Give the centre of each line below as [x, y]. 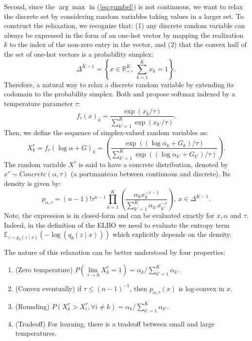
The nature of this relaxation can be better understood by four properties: [115, 252]
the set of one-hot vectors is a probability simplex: [79, 54]
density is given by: [33, 183]
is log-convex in [201, 288]
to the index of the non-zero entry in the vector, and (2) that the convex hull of [128, 44]
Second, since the [30, 6]
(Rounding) [33, 306]
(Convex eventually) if [48, 288]
